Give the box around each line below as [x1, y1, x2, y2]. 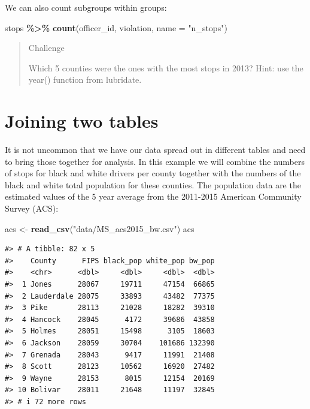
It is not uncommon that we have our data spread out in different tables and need [5, 143, 306, 156]
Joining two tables [5, 109, 159, 133]
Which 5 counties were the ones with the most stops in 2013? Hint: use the [28, 61, 303, 74]
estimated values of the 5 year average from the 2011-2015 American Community [5, 190, 302, 203]
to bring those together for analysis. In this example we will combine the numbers [5, 155, 305, 167]
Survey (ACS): [5, 202, 59, 215]
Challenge [28, 41, 65, 54]
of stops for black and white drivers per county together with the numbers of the [5, 167, 301, 179]
